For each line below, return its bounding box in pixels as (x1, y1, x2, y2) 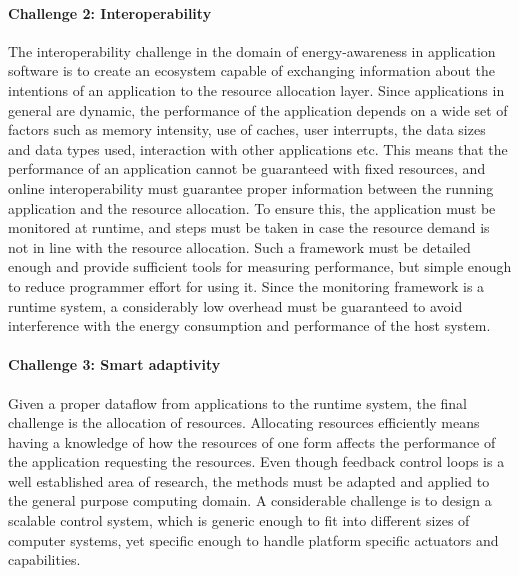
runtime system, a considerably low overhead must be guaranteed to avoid (8, 295, 463, 316)
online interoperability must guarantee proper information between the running (8, 177, 494, 198)
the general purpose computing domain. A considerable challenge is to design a (8, 490, 492, 511)
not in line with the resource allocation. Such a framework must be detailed (8, 236, 471, 257)
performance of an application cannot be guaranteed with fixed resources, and (8, 158, 486, 179)
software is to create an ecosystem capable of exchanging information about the (8, 60, 495, 81)
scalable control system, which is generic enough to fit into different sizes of (8, 510, 470, 531)
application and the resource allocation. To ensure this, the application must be (8, 197, 496, 218)
